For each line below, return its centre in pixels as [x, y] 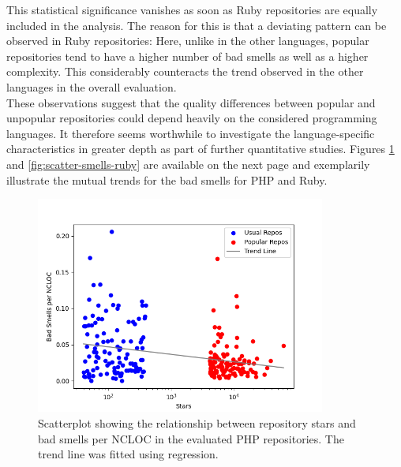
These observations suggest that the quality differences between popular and [191, 102]
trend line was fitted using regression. [128, 454]
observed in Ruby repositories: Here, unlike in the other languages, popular [188, 41]
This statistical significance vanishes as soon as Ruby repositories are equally [192, 9]
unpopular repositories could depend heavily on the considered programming [192, 118]
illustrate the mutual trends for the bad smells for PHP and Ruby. [167, 179]
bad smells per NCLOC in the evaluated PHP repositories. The [191, 438]
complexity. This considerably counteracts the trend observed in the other [185, 71]
